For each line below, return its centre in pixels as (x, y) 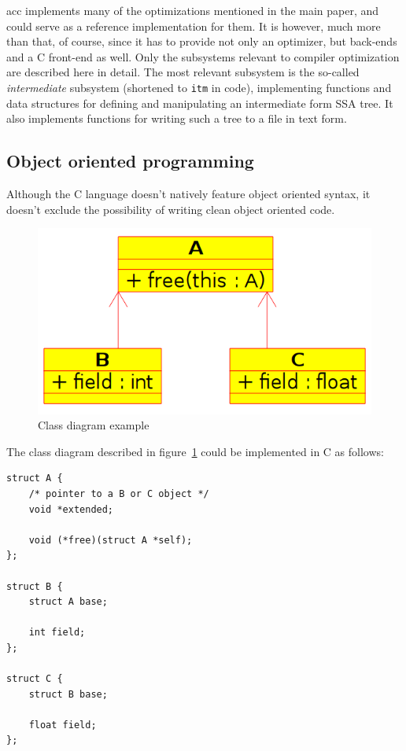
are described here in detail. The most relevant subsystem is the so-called (183, 72)
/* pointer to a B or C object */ (119, 493)
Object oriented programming (130, 161)
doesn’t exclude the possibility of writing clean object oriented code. (171, 209)
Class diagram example (94, 425)
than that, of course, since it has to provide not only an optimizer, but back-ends (202, 41)
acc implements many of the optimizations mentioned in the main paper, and (193, 10)
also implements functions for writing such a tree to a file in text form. (177, 118)
